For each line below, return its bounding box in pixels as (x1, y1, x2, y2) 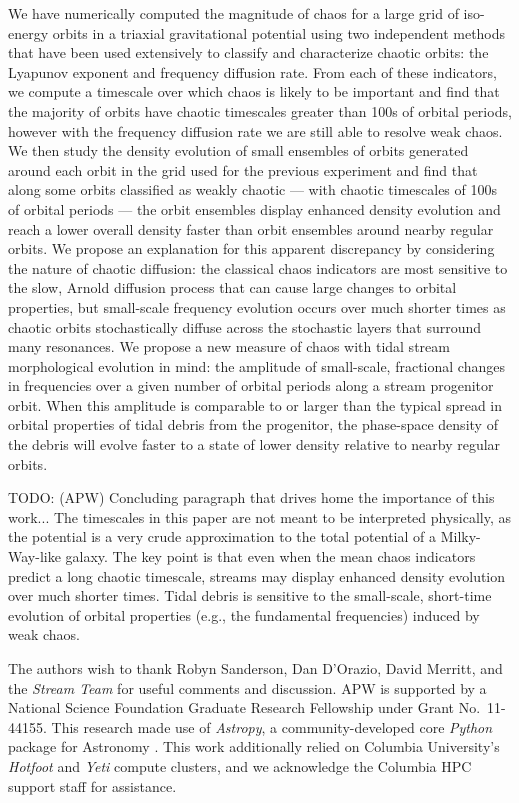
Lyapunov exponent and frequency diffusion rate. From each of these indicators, (8, 61, 497, 82)
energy (8, 22, 49, 43)
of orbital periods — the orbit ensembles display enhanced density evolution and (8, 198, 501, 219)
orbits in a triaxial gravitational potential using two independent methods (52, 22, 506, 43)
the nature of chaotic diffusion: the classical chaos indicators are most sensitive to (8, 257, 508, 278)
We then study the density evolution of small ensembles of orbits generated (8, 140, 469, 161)
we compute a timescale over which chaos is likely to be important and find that (8, 81, 500, 102)
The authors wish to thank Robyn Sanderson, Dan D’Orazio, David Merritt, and (8, 658, 503, 678)
